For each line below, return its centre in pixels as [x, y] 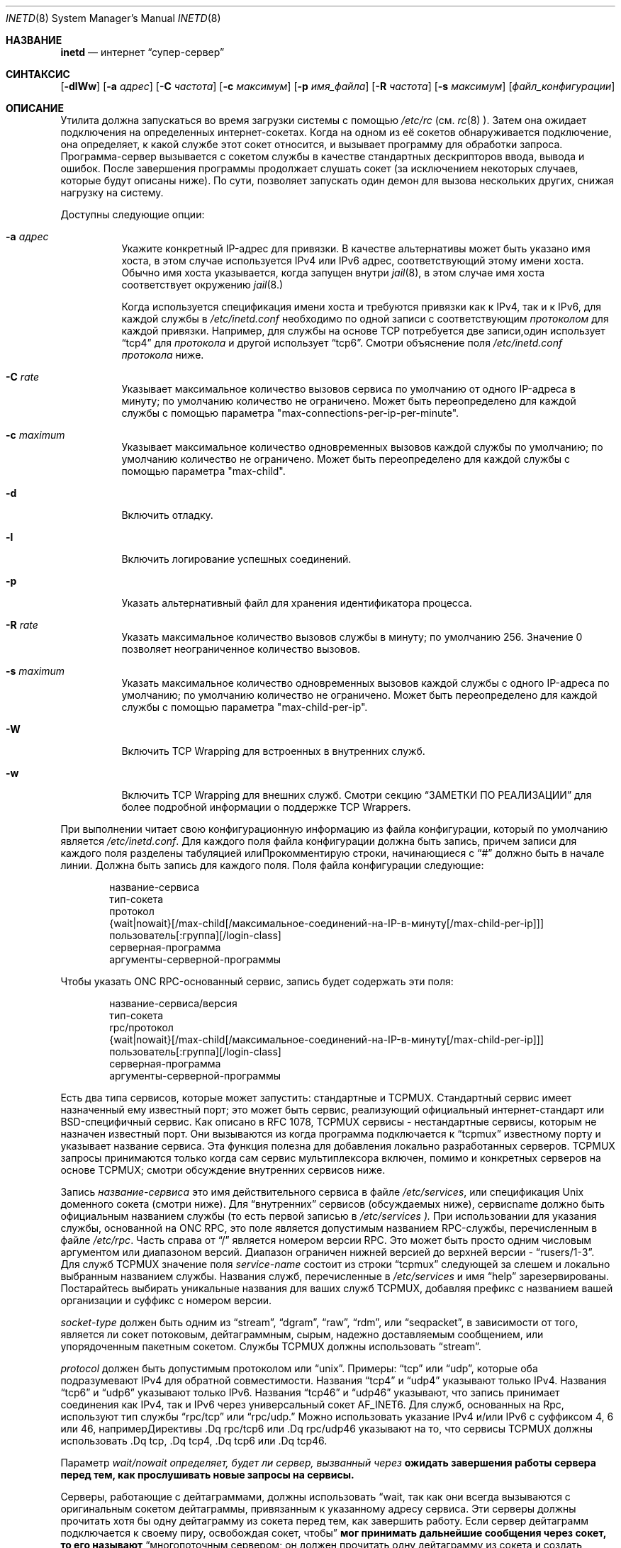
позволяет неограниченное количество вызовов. [241, 649]
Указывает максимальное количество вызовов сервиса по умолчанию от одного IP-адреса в [348, 389]
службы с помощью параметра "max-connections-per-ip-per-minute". [290, 413]
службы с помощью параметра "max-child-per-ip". [245, 707]
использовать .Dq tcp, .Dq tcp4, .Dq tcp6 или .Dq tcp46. [194, 1441]
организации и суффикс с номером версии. [166, 1300]
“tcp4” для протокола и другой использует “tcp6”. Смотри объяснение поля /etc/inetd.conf [342, 343]
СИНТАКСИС [38, 74]
